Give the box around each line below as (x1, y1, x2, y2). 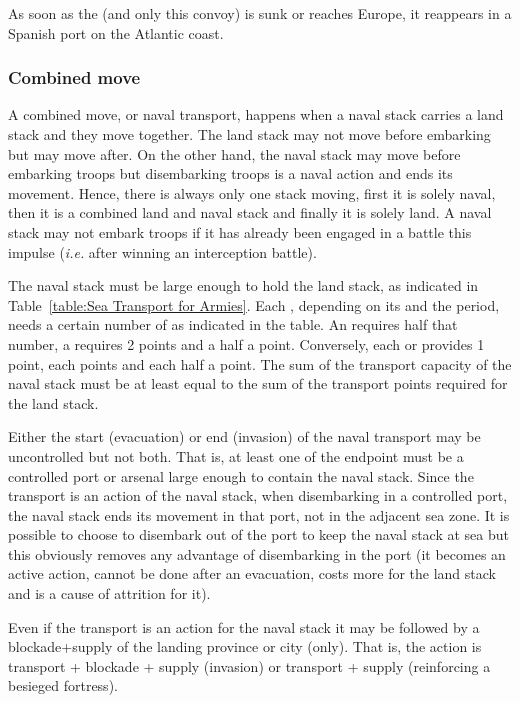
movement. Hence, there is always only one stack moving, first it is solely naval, (8, 182, 496, 203)
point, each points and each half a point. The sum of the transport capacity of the (8, 353, 512, 374)
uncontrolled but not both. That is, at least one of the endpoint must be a (8, 445, 464, 466)
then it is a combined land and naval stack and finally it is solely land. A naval (8, 202, 492, 223)
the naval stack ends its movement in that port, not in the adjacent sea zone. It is (8, 504, 510, 525)
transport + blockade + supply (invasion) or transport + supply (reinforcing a (8, 655, 491, 676)
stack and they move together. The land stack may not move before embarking (8, 124, 491, 144)
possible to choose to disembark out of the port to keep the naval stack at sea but (8, 524, 509, 545)
